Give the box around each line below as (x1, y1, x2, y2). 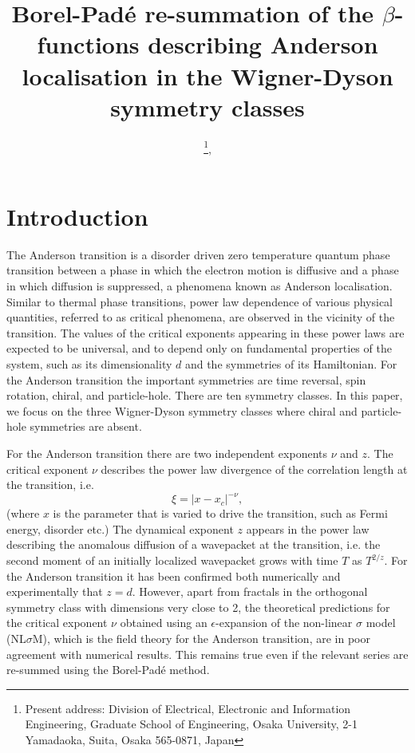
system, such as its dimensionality (6, 356, 172, 373)
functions (37, 28, 140, 61)
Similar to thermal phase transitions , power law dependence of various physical (6, 293, 393, 309)
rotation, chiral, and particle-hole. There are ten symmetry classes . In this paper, (6, 387, 403, 404)
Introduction (6, 199, 148, 232)
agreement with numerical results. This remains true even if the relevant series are (6, 645, 409, 662)
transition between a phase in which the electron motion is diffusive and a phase (6, 262, 399, 278)
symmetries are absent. (30, 418, 142, 435)
